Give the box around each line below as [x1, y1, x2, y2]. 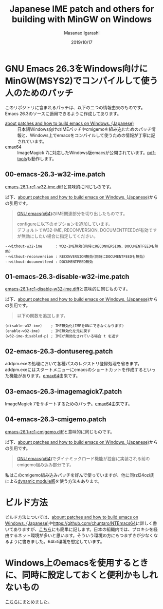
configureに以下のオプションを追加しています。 [17, 221, 113, 227]
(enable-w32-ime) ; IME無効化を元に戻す [5, 329, 91, 334]
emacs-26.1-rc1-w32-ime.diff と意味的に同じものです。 [5, 184, 114, 190]
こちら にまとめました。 [5, 599, 52, 605]
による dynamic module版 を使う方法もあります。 [5, 478, 102, 484]
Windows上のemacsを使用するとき [5, 557, 148, 569]
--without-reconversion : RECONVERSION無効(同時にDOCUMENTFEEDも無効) [5, 254, 145, 259]
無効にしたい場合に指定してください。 [21, 233, 98, 239]
